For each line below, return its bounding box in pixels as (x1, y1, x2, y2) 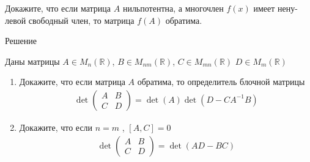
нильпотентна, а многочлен (122, 2, 224, 14)
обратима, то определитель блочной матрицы (137, 75, 305, 88)
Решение (5, 34, 37, 47)
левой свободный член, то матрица (5, 13, 135, 26)
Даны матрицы (5, 54, 60, 67)
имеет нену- (253, 2, 298, 14)
